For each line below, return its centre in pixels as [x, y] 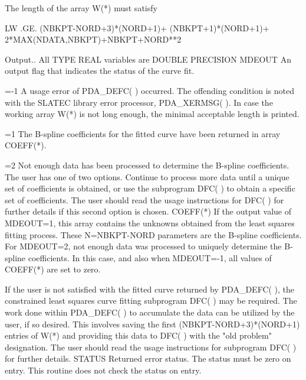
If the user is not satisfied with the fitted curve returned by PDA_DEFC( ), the [150, 289]
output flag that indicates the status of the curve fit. [100, 71]
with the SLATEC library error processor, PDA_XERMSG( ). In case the [139, 102]
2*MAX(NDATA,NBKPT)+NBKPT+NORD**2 [93, 39]
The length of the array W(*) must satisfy [81, 8]
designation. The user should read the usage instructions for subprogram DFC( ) [151, 347]
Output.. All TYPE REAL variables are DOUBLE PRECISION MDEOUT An [148, 59]
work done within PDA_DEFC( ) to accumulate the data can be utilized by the [150, 312]
